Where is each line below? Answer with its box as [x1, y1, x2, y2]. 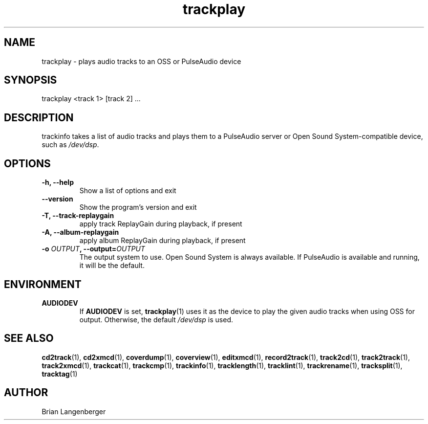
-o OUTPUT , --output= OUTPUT [42, 245, 145, 253]
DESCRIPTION [4, 111, 74, 124]
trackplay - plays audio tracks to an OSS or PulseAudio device [42, 57, 241, 66]
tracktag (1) [42, 369, 78, 378]
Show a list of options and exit [79, 186, 176, 195]
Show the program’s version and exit [79, 203, 197, 212]
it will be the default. [79, 261, 145, 270]
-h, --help [42, 178, 74, 187]
